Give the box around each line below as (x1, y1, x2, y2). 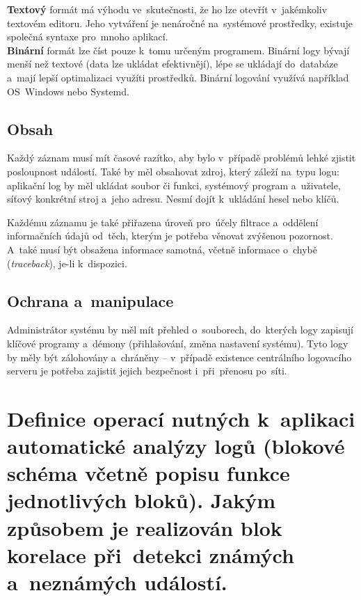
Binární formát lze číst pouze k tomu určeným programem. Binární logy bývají (7, 42, 350, 57)
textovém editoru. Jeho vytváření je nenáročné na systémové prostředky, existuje (7, 15, 353, 30)
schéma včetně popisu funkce (7, 459, 290, 487)
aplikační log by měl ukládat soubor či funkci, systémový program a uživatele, (7, 177, 341, 192)
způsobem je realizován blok (7, 513, 282, 542)
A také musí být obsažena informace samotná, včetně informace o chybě (7, 242, 317, 256)
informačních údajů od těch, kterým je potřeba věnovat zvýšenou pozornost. (7, 228, 333, 243)
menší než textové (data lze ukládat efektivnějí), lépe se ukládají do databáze (7, 56, 338, 71)
